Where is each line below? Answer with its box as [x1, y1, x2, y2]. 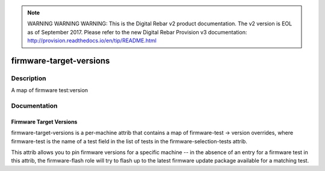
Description [11, 74, 46, 82]
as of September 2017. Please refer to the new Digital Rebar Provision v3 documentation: [27, 28, 247, 36]
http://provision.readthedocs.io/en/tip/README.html [27, 37, 156, 45]
